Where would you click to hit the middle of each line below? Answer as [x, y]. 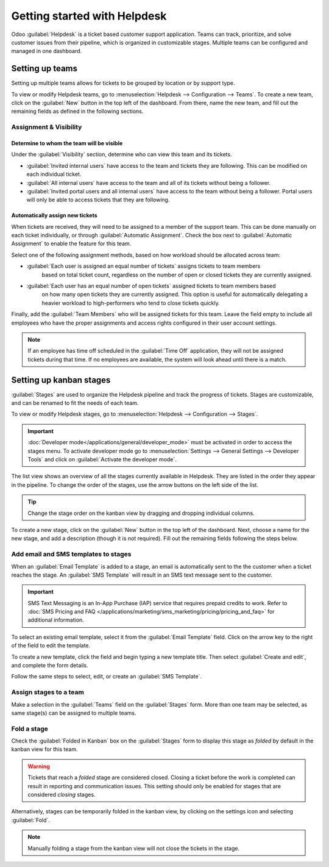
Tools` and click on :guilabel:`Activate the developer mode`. [102, 459]
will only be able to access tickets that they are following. [98, 200]
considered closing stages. [62, 795]
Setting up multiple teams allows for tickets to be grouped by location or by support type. [123, 83]
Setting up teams [44, 69]
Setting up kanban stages [61, 380]
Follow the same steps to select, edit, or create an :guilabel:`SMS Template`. [107, 677]
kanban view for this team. [45, 749]
